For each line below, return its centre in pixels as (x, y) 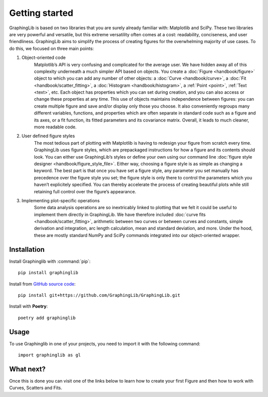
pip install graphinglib (48, 273)
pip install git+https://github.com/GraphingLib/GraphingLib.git (99, 295)
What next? (27, 369)
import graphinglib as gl (50, 355)
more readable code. (55, 127)
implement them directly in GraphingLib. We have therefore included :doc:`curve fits (120, 214)
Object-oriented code (44, 57)
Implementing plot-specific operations (61, 200)
